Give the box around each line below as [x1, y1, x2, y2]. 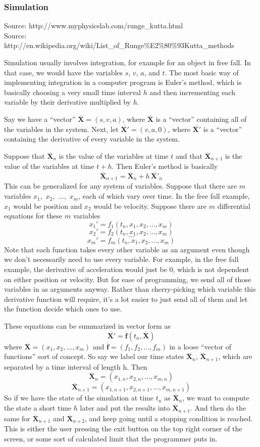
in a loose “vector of [169, 341, 232, 351]
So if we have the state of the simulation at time [4, 392, 154, 403]
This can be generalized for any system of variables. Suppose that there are [4, 181, 237, 191]
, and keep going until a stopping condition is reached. [85, 413, 253, 423]
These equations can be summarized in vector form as [4, 321, 171, 331]
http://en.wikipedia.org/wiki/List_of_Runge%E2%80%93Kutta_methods [4, 40, 234, 51]
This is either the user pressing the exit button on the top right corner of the [4, 423, 242, 433]
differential [217, 200, 251, 211]
